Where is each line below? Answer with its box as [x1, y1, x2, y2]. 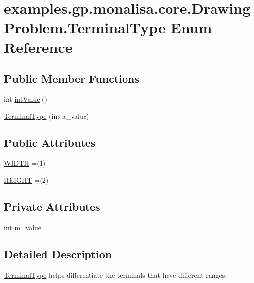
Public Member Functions [4, 71, 139, 86]
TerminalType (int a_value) [4, 110, 89, 121]
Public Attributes [4, 135, 96, 150]
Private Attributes [4, 198, 100, 214]
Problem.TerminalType [4, 17, 166, 38]
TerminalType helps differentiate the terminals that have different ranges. [4, 269, 227, 280]
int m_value [4, 222, 42, 232]
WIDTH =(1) [4, 158, 46, 168]
